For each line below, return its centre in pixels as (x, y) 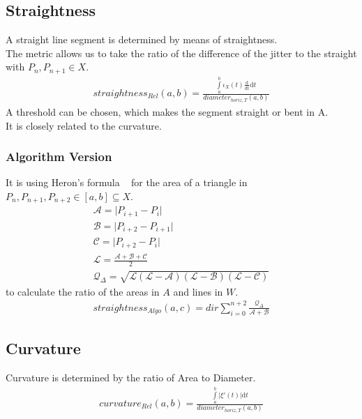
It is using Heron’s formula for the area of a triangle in (127, 182)
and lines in (198, 291)
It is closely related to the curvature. (84, 125)
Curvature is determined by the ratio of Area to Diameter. (131, 378)
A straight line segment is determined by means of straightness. (142, 39)
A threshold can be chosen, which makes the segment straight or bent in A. (167, 111)
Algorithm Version (59, 157)
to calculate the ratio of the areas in (83, 291)
